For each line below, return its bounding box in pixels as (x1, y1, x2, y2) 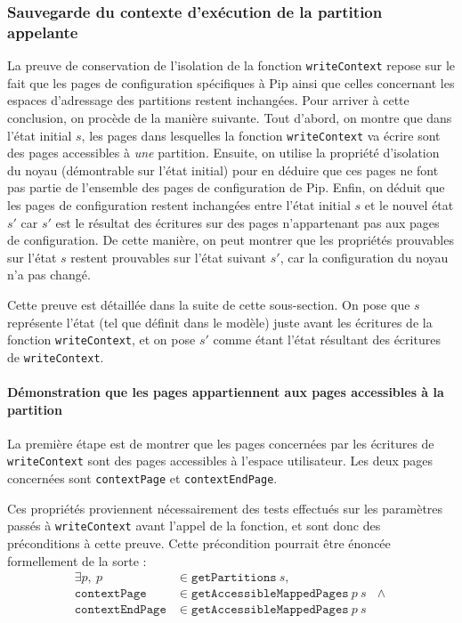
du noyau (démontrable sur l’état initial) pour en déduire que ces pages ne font (7, 160, 439, 179)
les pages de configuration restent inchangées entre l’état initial (7, 196, 351, 214)
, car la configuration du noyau (280, 247, 449, 266)
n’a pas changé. (7, 265, 91, 284)
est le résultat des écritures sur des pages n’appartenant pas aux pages (55, 213, 440, 231)
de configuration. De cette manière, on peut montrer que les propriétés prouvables (7, 231, 454, 249)
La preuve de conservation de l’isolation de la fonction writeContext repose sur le (7, 56, 456, 75)
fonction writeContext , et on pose (7, 330, 196, 349)
